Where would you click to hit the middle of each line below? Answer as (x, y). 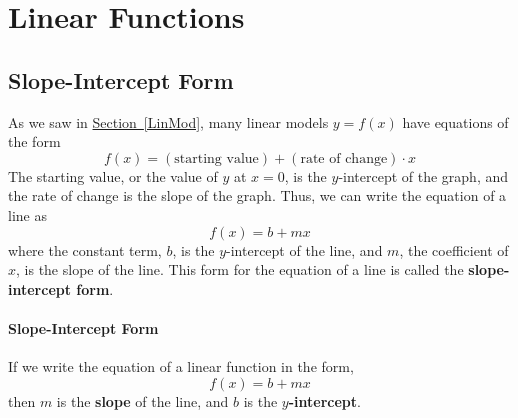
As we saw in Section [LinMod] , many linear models (168, 121)
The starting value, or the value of (113, 175)
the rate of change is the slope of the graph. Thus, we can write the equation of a (257, 195)
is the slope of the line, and (142, 400)
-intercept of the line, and (304, 249)
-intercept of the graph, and (423, 175)
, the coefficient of (454, 249)
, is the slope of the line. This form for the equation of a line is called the (240, 269)
